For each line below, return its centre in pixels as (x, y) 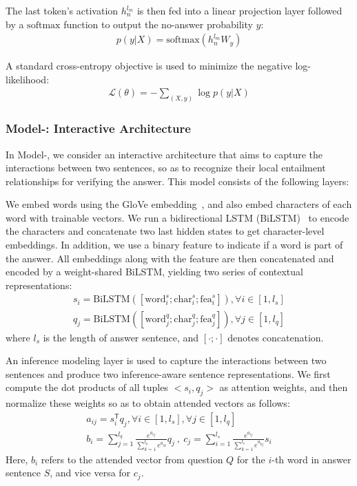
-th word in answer (312, 459)
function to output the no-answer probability (158, 24)
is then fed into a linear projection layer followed (239, 10)
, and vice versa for (90, 473)
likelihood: (28, 79)
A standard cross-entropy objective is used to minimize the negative (149, 66)
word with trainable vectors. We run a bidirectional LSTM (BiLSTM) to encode (177, 217)
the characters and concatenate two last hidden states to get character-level (165, 231)
